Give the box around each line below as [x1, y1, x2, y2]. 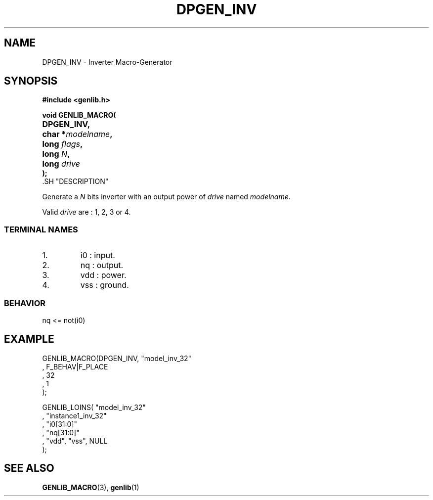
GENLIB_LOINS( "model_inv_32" [42, 403, 146, 411]
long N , [42, 149, 70, 159]
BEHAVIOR [4, 298, 46, 308]
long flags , [42, 139, 83, 149]
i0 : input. [80, 250, 115, 261]
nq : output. [80, 260, 124, 271]
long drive [42, 159, 80, 169]
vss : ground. [80, 280, 129, 290]
